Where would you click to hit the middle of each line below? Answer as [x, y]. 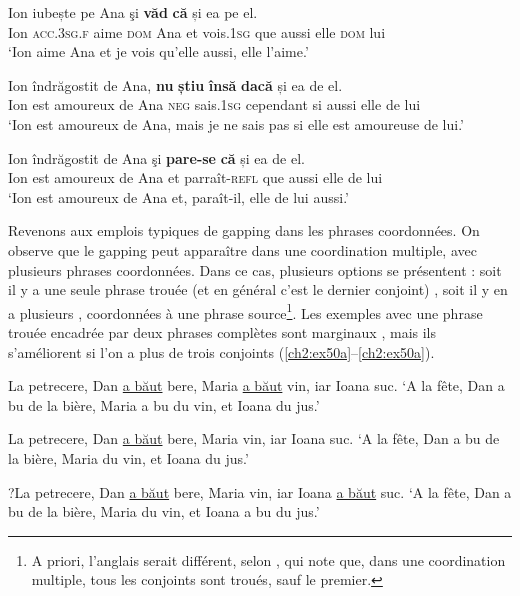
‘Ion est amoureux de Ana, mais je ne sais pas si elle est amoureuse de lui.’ [236, 123]
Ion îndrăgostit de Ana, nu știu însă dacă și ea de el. [175, 84]
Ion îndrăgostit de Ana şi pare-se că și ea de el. [156, 157]
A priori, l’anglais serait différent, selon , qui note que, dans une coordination [268, 559]
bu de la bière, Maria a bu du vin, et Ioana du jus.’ [164, 404]
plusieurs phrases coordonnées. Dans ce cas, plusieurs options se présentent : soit [255, 269]
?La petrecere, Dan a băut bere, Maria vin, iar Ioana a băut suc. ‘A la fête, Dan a [260, 491]
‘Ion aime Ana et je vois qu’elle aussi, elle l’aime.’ [158, 51]
